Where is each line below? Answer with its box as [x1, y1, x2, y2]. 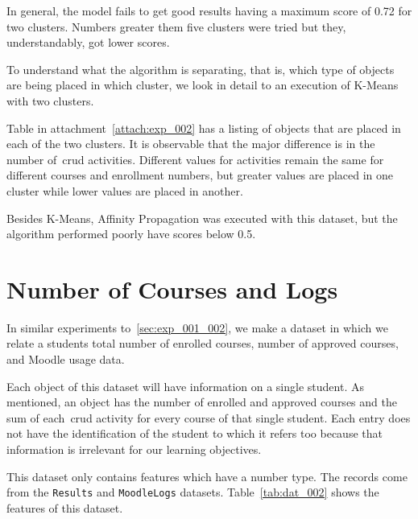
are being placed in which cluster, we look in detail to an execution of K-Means [6, 76, 399, 93]
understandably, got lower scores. [6, 34, 170, 51]
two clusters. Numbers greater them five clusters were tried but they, [6, 18, 346, 35]
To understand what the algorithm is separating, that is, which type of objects [6, 60, 395, 77]
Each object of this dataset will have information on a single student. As [6, 377, 364, 394]
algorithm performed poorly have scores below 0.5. [6, 225, 256, 242]
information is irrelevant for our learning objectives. [6, 441, 262, 457]
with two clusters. [6, 92, 94, 109]
